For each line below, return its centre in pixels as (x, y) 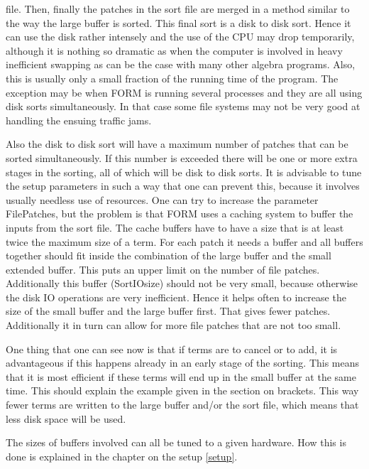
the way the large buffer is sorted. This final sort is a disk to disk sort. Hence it (178, 22)
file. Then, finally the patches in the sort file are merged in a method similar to (178, 9)
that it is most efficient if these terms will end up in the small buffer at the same (181, 376)
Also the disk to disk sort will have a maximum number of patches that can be (177, 144)
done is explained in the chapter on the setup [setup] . (122, 456)
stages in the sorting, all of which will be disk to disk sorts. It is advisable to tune (184, 172)
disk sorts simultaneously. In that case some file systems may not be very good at (183, 106)
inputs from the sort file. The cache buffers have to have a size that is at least (175, 227)
